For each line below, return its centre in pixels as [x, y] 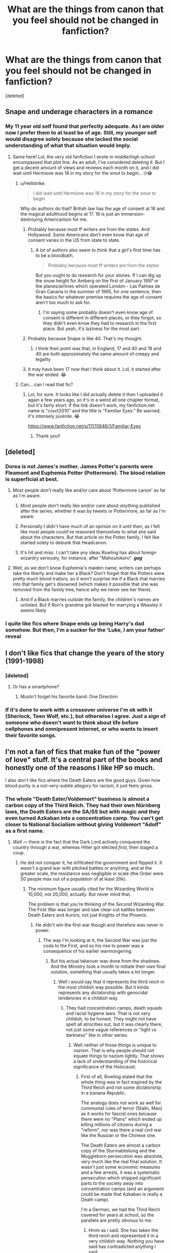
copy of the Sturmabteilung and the [118, 1150]
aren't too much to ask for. [63, 302]
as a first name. [25, 830]
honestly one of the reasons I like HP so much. [80, 768]
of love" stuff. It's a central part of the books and [84, 760]
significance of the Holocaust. [105, 1066]
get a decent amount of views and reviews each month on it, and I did [86, 168]
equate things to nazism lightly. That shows [119, 1056]
